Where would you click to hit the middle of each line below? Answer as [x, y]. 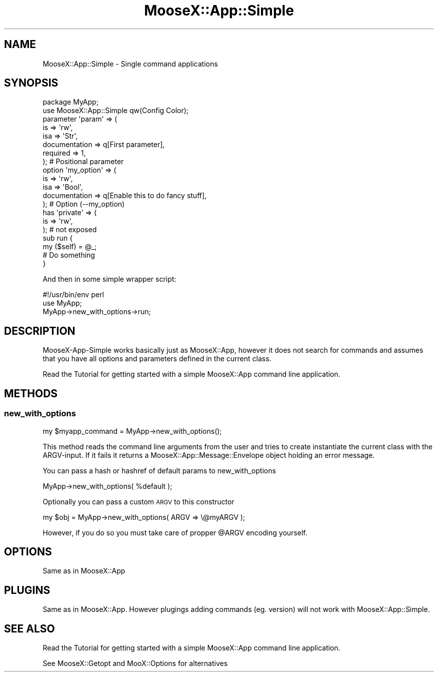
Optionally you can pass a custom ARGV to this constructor [138, 501]
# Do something [69, 255]
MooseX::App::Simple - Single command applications [130, 64]
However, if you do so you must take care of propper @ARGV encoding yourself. [175, 532]
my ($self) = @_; [70, 247]
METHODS [31, 393]
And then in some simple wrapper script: [109, 279]
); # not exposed [70, 230]
